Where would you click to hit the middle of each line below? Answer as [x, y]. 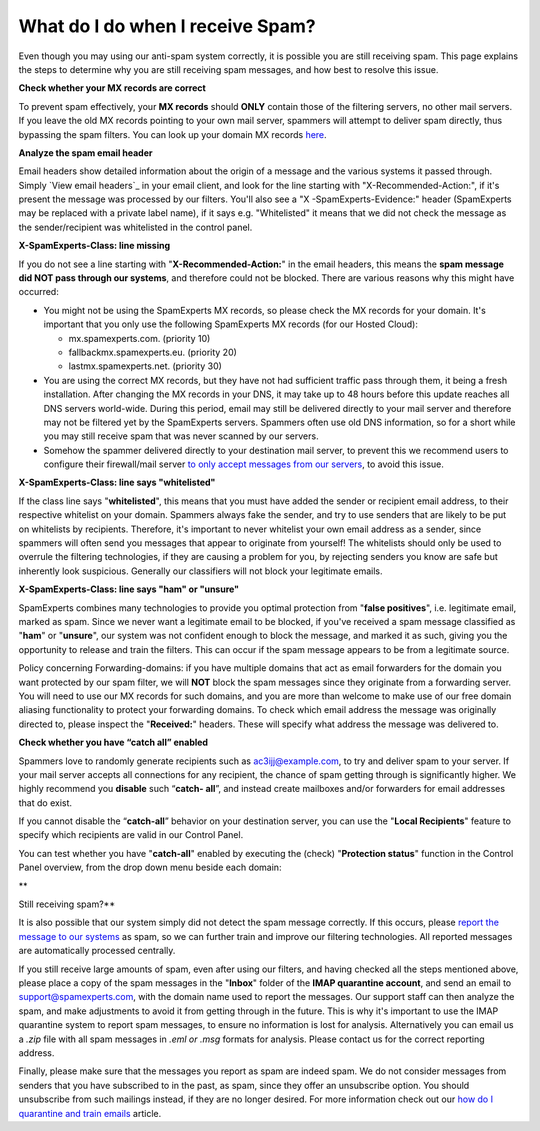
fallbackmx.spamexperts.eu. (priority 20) [152, 352]
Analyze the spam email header [85, 152]
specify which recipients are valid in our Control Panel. [131, 835]
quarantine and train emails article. [90, 1113]
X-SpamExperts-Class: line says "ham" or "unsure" [129, 589]
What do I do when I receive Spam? [167, 26]
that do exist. [45, 802]
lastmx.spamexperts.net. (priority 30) [145, 366]
